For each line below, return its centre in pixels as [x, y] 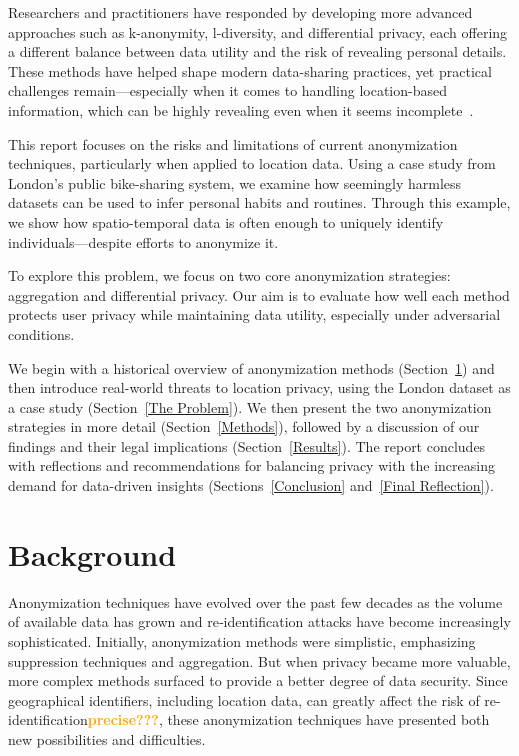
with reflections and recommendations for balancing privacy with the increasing [251, 465]
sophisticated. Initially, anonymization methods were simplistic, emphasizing [242, 640]
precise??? [123, 719]
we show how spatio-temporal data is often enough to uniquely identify [226, 221]
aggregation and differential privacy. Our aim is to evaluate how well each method [259, 294]
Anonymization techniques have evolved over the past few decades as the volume [255, 601]
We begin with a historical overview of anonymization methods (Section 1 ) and [251, 367]
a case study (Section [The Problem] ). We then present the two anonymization [250, 406]
